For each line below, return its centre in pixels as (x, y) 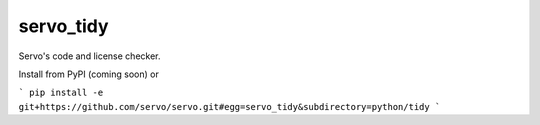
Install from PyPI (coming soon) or (88, 74)
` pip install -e (61, 93)
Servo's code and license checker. (89, 56)
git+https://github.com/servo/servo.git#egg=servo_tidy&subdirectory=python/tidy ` (229, 106)
